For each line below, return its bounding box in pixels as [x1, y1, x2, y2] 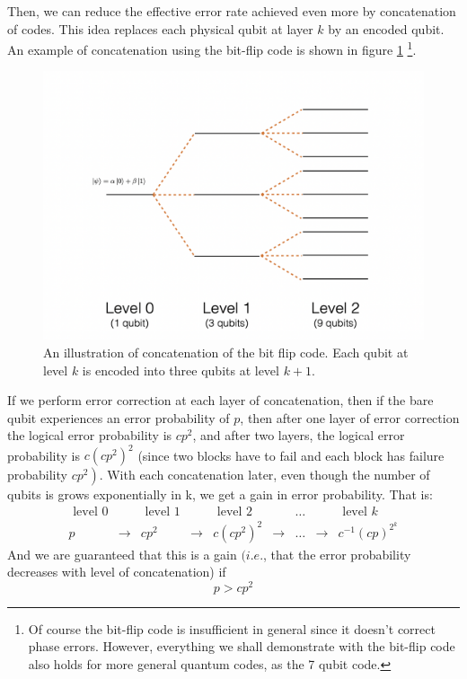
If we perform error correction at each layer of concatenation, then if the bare [7, 391, 434, 410]
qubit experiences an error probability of [7, 408, 230, 427]
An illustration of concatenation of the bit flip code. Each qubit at [43, 342, 409, 361]
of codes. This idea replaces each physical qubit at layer [7, 19, 313, 38]
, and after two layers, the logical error [192, 426, 405, 445]
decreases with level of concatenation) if [7, 562, 226, 581]
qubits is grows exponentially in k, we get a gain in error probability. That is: [7, 485, 433, 504]
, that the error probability [263, 544, 411, 563]
